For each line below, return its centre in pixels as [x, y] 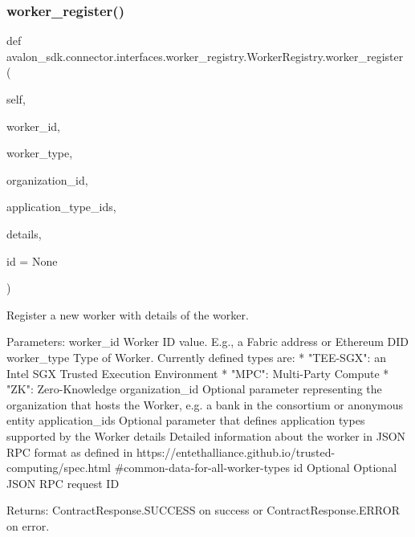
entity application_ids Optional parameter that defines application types [186, 420]
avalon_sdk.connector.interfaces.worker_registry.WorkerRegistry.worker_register [205, 56]
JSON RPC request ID [63, 483]
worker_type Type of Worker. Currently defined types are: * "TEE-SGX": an [196, 357]
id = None [32, 260]
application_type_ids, [61, 207]
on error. [28, 525]
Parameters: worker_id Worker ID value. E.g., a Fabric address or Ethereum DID [207, 342]
